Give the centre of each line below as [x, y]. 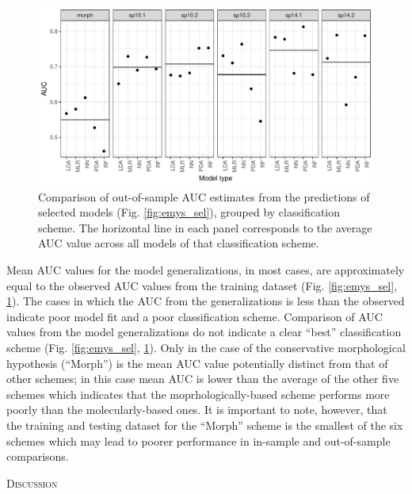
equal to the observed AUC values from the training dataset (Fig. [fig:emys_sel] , [202, 285]
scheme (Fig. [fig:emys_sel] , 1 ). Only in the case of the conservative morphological [206, 348]
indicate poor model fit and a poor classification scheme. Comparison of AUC [195, 316]
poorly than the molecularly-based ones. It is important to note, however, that [197, 410]
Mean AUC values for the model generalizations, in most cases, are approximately [206, 270]
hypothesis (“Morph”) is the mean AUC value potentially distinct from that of [197, 363]
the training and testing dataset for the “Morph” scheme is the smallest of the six [205, 425]
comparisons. [38, 456]
